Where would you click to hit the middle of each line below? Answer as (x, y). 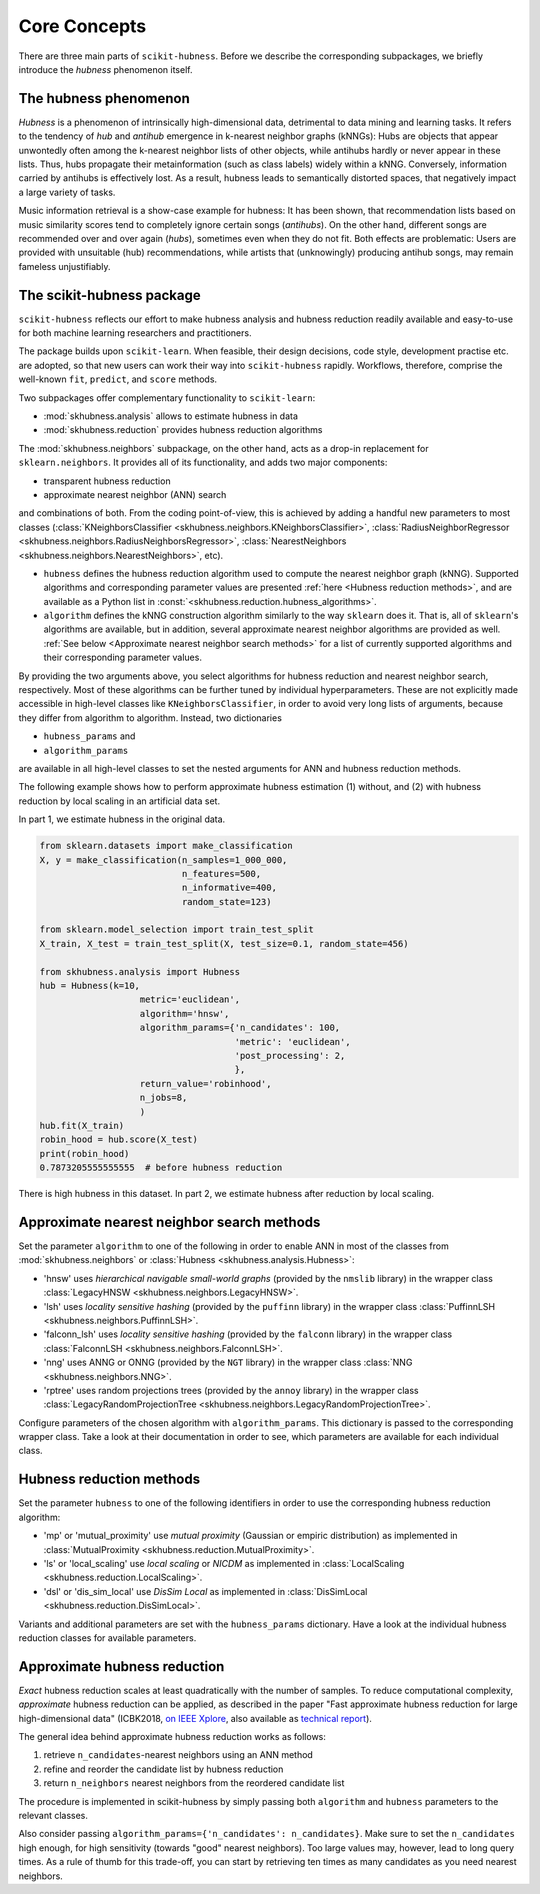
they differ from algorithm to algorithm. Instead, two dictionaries (150, 717)
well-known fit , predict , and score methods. (118, 379)
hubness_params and (89, 736)
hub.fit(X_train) (82, 1125)
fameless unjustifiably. (64, 266)
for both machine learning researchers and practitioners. (135, 333)
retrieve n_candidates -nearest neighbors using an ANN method (178, 1755)
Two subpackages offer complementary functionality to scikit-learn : (167, 397)
